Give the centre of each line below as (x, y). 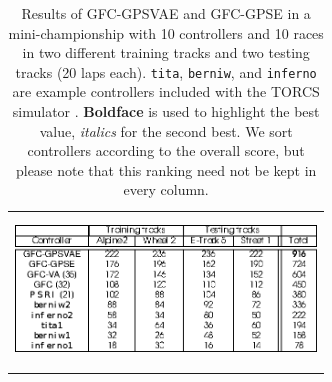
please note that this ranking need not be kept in (166, 169)
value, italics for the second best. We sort (166, 130)
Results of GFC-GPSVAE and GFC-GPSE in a (166, 13)
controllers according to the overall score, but (166, 150)
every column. (166, 189)
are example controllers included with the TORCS (166, 91)
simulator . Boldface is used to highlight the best (166, 111)
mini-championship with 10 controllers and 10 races (166, 32)
